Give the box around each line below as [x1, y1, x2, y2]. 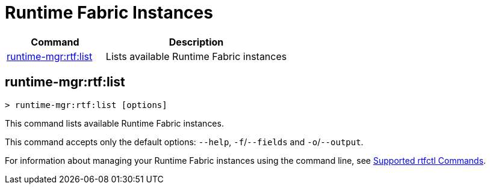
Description [169, 35, 224, 48]
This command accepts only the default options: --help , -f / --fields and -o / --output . [5, 136, 364, 147]
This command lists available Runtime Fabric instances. [5, 118, 224, 128]
